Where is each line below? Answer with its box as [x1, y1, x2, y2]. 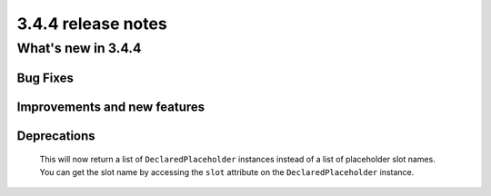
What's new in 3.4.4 [16, 40, 142, 56]
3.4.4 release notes [16, 14, 167, 34]
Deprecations [16, 128, 95, 143]
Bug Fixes [16, 70, 75, 85]
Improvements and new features [16, 99, 205, 114]
